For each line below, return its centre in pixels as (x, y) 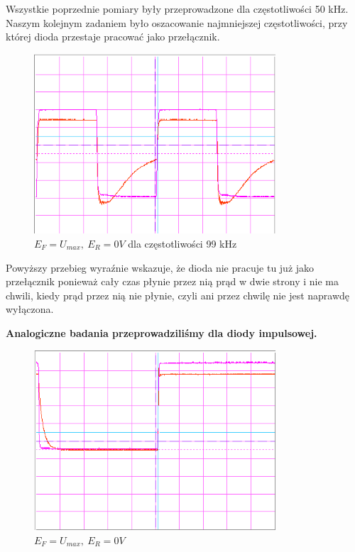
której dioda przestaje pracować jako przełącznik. (113, 37)
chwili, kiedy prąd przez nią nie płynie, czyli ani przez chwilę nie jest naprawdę (178, 295)
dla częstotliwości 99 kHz (182, 243)
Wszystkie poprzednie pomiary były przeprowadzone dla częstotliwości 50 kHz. (177, 9)
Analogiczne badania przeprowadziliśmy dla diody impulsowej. (162, 332)
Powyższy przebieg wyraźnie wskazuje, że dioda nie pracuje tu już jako (160, 267)
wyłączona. (30, 309)
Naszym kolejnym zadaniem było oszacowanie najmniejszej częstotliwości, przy (177, 22)
